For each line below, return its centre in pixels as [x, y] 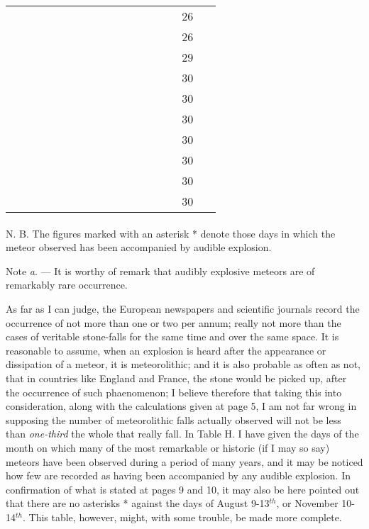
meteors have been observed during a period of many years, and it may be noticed [184, 461]
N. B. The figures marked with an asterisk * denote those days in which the [171, 233]
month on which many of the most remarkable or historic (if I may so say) [168, 447]
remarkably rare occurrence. [67, 285]
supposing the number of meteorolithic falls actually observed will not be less [174, 419]
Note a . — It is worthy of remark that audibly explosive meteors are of [160, 271]
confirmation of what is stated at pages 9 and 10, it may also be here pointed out [183, 489]
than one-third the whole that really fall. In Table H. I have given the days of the [182, 434]
